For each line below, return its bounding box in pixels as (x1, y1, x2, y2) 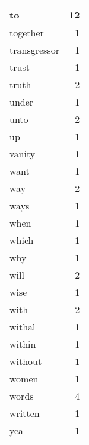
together (9, 26, 44, 39)
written (9, 406, 40, 420)
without (9, 354, 42, 368)
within (9, 337, 36, 351)
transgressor (9, 43, 59, 57)
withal (9, 320, 36, 333)
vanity (9, 147, 36, 160)
